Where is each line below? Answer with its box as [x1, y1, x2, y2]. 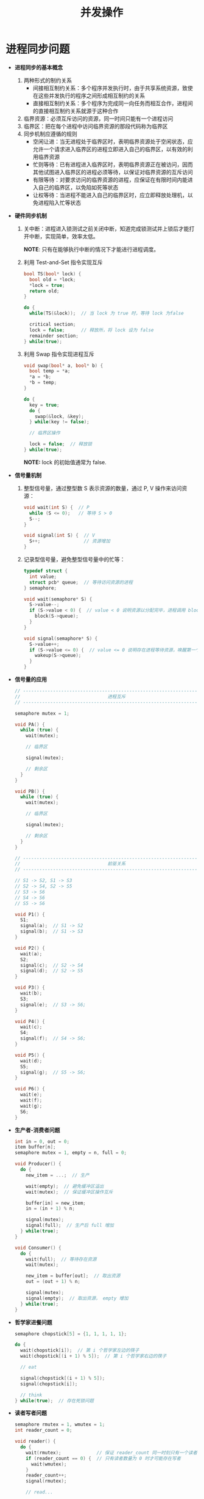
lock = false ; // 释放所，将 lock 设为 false [29, 327, 154, 333]
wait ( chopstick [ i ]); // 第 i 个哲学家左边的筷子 [20, 1347, 139, 1353]
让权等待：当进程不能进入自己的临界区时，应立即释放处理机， [32, 191, 188, 199]
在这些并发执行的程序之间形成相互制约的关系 [32, 92, 146, 99]
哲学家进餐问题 [14, 1319, 52, 1326]
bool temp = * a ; [29, 368, 71, 374]
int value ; [29, 573, 57, 580]
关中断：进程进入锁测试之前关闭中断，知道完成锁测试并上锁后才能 [23, 224, 189, 232]
